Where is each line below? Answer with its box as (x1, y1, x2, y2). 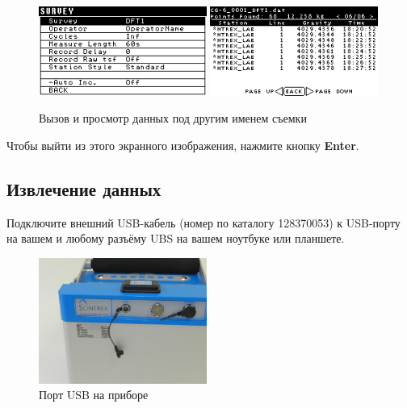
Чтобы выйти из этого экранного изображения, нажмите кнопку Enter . (6, 136, 359, 153)
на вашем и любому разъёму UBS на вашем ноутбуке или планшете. (6, 230, 345, 247)
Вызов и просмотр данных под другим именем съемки (39, 110, 307, 127)
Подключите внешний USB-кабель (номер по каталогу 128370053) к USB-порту (6, 214, 401, 231)
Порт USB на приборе (39, 386, 149, 403)
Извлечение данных (6, 176, 162, 201)
